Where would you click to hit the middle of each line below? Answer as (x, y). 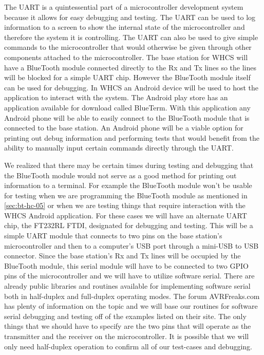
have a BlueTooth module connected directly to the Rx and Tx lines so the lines (130, 67)
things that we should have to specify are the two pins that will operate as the (128, 326)
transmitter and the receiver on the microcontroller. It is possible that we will (127, 336)
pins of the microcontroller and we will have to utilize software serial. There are (129, 276)
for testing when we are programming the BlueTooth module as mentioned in (126, 195)
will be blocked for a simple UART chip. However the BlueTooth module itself (127, 77)
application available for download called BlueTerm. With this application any (127, 107)
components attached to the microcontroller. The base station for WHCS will (126, 57)
